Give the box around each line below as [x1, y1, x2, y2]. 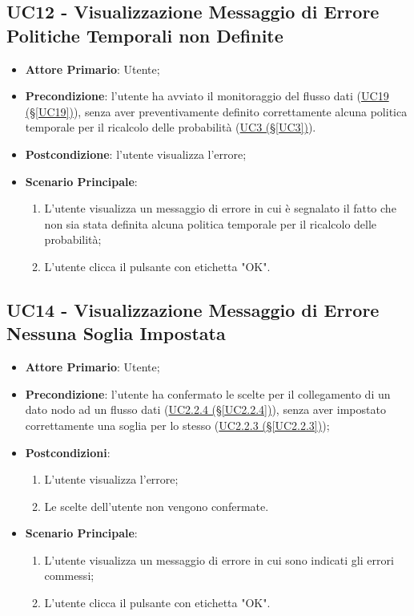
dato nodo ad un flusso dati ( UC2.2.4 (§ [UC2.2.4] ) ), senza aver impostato [25, 401, 386, 418]
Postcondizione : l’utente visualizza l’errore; [25, 145, 247, 162]
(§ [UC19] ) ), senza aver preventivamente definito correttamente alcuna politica [25, 103, 408, 120]
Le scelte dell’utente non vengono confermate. [44, 497, 269, 514]
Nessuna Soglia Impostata [6, 321, 226, 346]
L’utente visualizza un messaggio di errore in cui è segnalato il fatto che [44, 200, 396, 217]
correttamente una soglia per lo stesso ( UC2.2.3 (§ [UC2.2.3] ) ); [25, 416, 330, 433]
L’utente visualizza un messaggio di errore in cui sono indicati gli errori [44, 551, 394, 568]
